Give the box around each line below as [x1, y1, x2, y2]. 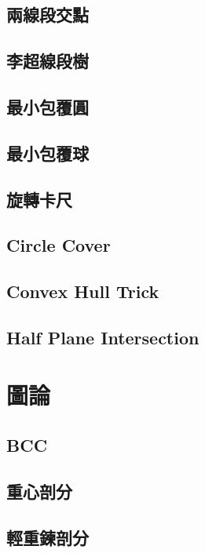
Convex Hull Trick [6, 279, 159, 304]
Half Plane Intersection [6, 325, 200, 349]
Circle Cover [6, 233, 111, 257]
